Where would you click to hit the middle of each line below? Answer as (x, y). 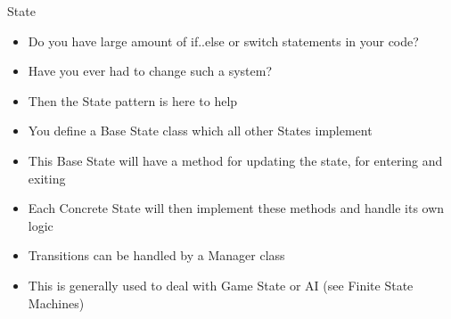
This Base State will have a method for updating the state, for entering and (235, 160)
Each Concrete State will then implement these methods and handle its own (236, 208)
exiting (47, 178)
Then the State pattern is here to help (133, 100)
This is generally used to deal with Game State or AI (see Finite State (221, 285)
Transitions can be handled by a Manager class (156, 255)
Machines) (56, 303)
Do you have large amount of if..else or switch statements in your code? (223, 41)
